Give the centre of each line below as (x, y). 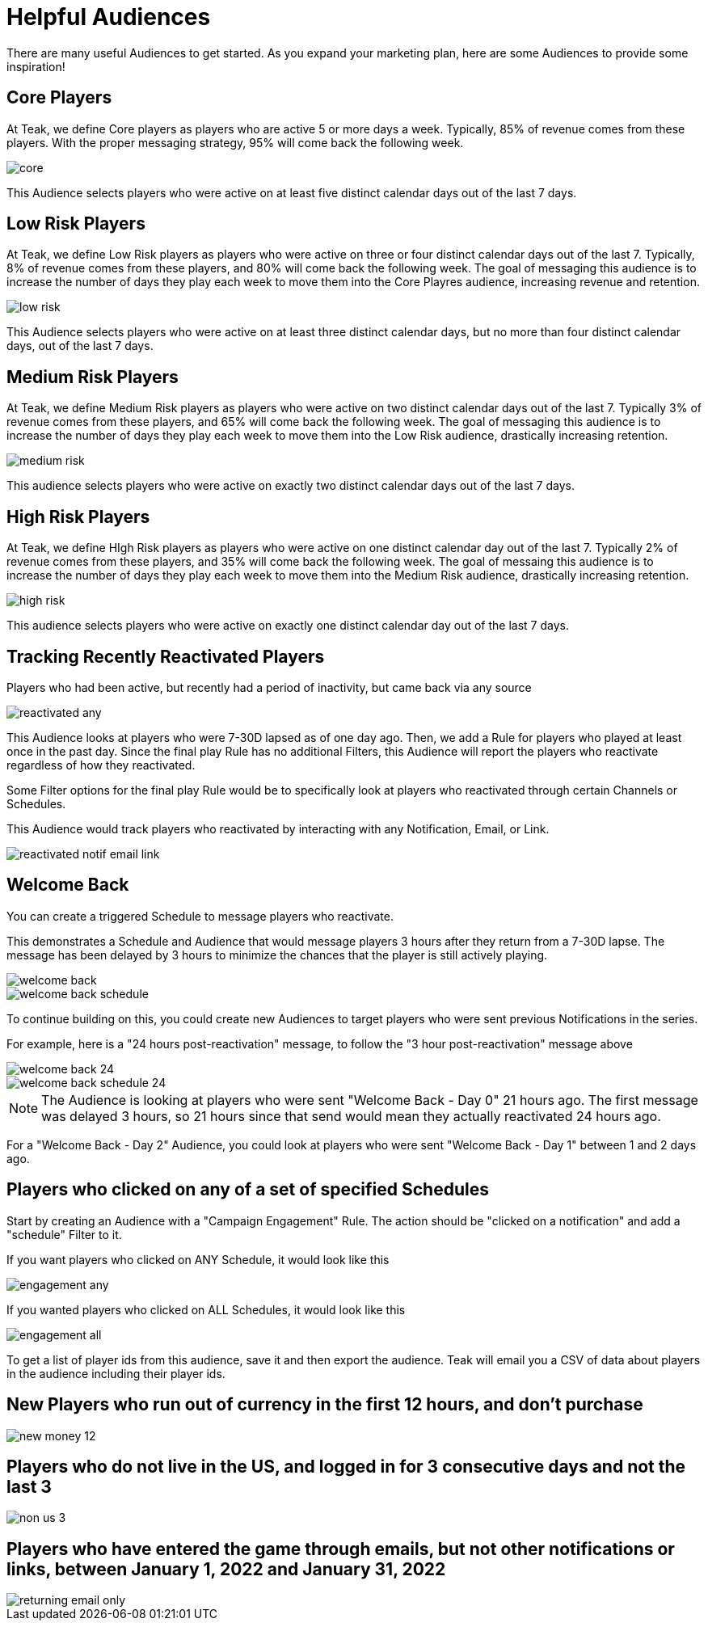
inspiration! (36, 66)
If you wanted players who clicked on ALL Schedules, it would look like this (206, 1309)
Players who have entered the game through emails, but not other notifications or (341, 1549)
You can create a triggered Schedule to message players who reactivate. (200, 916)
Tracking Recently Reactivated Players (166, 656)
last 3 (29, 1486)
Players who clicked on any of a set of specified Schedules (248, 1190)
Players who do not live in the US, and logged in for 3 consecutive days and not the (346, 1466)
